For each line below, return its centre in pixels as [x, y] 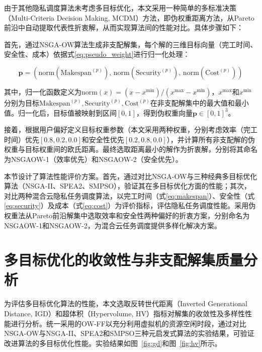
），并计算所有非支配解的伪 [211, 139]
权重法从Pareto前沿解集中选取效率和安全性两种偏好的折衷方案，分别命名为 [127, 215]
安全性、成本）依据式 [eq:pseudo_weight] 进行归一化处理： [97, 54]
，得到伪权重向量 [164, 112]
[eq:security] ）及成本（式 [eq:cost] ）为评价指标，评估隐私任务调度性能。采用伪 [130, 205]
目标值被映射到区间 [85, 112]
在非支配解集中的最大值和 [192, 102]
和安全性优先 [103, 139]
